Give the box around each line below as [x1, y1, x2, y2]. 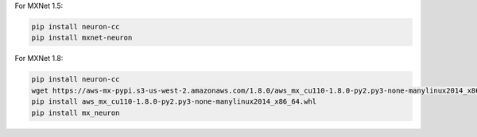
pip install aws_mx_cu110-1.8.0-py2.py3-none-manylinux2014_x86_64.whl [31, 97, 317, 106]
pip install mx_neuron [31, 108, 120, 117]
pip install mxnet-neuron [31, 33, 133, 43]
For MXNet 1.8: [14, 54, 64, 63]
